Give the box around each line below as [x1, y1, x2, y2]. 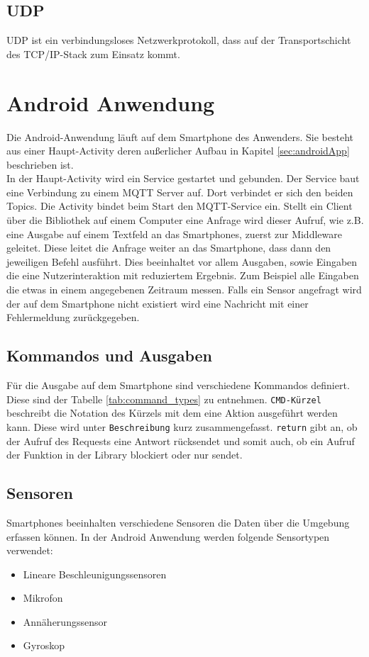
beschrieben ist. [6, 157, 74, 172]
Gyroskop [23, 638, 65, 653]
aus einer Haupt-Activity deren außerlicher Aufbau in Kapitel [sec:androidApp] [6, 143, 350, 158]
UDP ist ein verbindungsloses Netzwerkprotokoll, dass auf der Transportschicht [6, 33, 351, 47]
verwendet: [6, 543, 53, 558]
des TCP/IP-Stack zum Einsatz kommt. [6, 46, 180, 61]
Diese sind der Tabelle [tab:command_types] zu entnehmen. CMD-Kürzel [6, 391, 321, 406]
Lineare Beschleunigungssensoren [23, 566, 167, 581]
